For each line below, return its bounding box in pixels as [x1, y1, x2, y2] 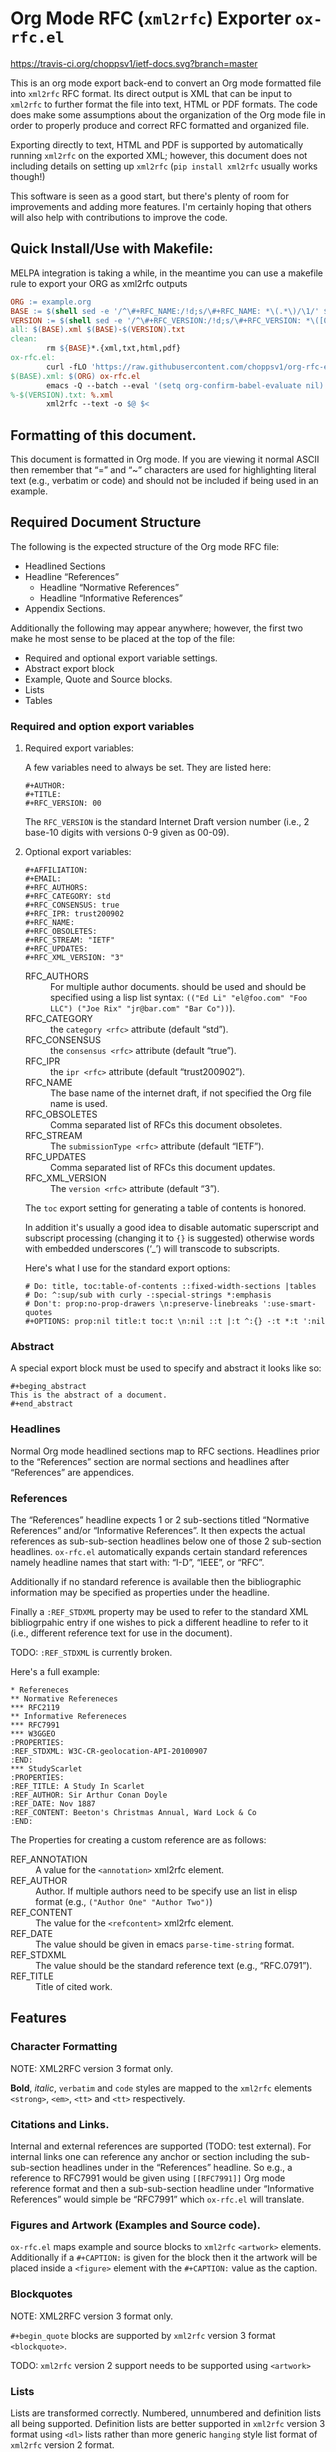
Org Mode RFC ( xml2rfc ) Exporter [10, 7, 292, 30]
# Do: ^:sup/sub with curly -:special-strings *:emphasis [24, 1290, 272, 1301]
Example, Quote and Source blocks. [24, 673, 173, 685]
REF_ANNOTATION [10, 1853, 88, 1866]
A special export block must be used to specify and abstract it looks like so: [10, 1362, 322, 1374]
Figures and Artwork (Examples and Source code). [10, 2218, 261, 2232]
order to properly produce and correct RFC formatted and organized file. [10, 119, 310, 131]
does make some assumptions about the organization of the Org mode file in [10, 108, 326, 121]
